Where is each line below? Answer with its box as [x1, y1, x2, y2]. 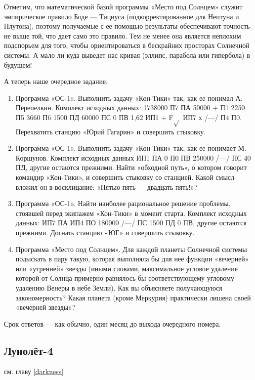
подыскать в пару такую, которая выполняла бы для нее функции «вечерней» [15, 253, 249, 264]
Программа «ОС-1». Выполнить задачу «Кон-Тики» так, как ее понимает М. [15, 143, 247, 153]
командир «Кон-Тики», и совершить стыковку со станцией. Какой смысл [15, 172, 234, 182]
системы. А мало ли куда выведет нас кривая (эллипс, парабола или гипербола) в [4, 49, 250, 60]
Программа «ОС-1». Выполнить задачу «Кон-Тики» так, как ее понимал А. [15, 92, 243, 103]
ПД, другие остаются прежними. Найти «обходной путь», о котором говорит [15, 162, 247, 172]
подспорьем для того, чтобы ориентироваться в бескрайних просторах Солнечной [4, 40, 250, 50]
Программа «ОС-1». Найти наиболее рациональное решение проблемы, [15, 198, 231, 209]
